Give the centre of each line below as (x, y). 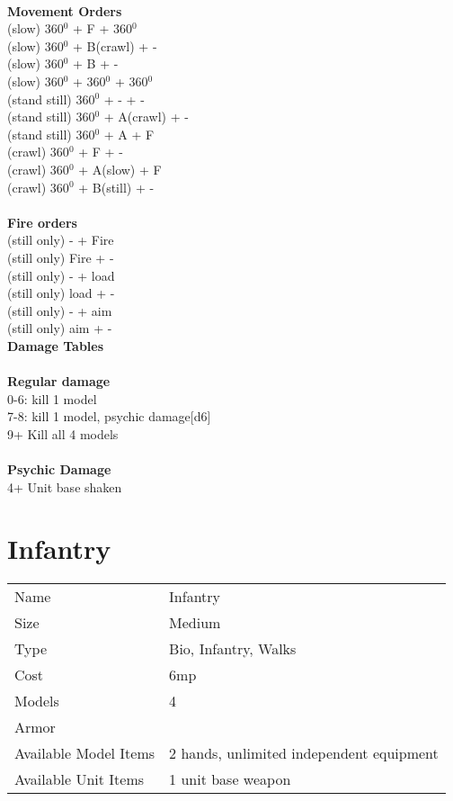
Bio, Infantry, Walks (233, 649)
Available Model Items (85, 753)
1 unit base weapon (230, 779)
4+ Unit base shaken (65, 486)
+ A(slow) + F (120, 169)
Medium (195, 623)
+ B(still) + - (116, 187)
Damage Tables (56, 345)
